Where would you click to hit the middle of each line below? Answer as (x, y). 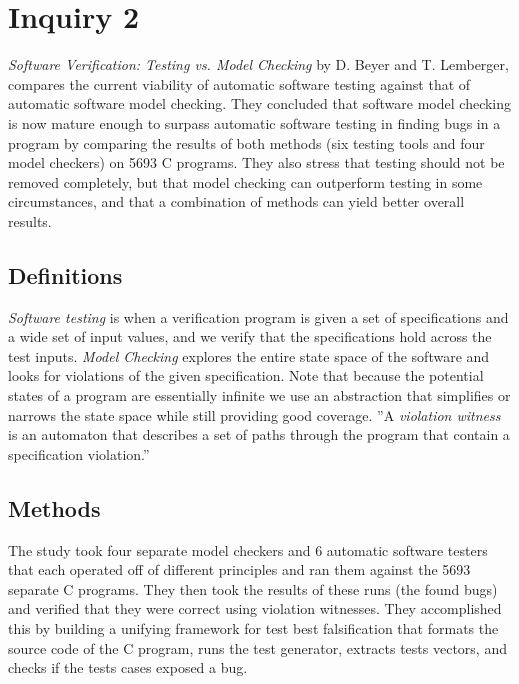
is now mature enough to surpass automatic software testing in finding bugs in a (254, 122)
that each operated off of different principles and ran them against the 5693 (239, 569)
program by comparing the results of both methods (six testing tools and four (246, 142)
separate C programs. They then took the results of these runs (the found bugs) (253, 588)
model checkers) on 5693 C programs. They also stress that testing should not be (256, 162)
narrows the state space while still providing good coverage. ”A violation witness (254, 414)
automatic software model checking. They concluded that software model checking (260, 103)
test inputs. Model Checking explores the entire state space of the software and (249, 355)
